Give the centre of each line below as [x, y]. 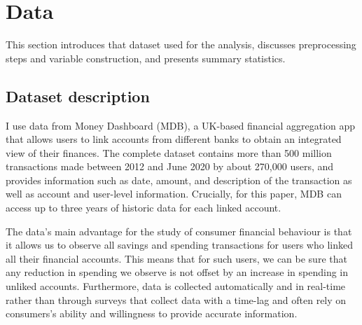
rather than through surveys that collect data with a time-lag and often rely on [176, 299]
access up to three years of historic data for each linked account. [144, 208]
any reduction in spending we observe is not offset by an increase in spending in [177, 272]
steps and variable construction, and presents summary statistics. [146, 58]
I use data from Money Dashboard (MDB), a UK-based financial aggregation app [181, 125]
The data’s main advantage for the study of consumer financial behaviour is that [179, 231]
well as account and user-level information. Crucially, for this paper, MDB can [174, 194]
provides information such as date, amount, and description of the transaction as [179, 180]
